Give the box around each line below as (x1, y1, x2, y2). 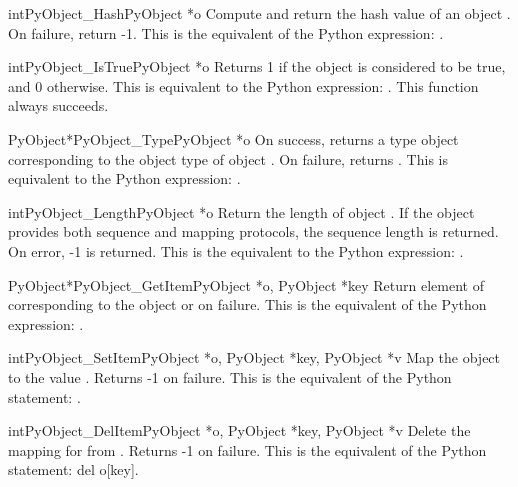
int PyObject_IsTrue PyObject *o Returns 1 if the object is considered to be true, (8, 56, 506, 77)
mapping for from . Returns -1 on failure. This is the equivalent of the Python (8, 439, 487, 460)
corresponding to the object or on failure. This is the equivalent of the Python (8, 294, 487, 315)
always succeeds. (8, 95, 109, 116)
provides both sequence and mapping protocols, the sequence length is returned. (8, 221, 499, 242)
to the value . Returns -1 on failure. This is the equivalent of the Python (8, 366, 452, 387)
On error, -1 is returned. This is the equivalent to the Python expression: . (8, 240, 464, 261)
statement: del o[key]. (8, 459, 139, 480)
